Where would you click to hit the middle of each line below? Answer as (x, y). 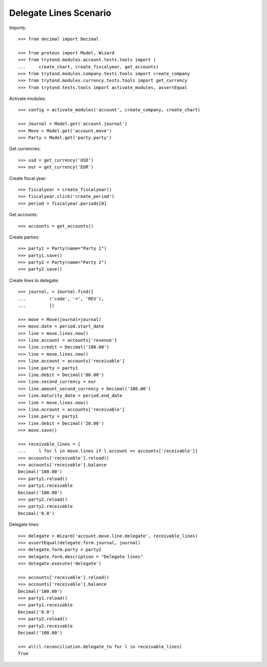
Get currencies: (25, 149)
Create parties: (24, 237)
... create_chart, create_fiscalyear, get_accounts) (89, 67)
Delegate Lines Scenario (60, 13)
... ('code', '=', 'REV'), (61, 299)
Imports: (18, 28)
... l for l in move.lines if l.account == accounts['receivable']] (108, 451)
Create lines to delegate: (34, 280)
